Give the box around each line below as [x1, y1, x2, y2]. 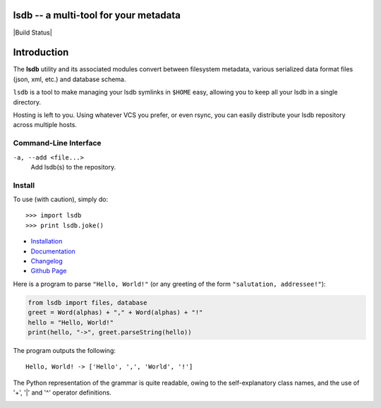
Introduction [13, 47, 69, 59]
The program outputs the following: [13, 346, 116, 354]
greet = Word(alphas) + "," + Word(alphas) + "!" [28, 308, 203, 317]
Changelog [30, 257, 63, 265]
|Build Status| [13, 28, 52, 37]
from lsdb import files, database [28, 299, 147, 306]
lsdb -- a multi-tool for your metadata [13, 9, 181, 21]
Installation [30, 237, 63, 246]
